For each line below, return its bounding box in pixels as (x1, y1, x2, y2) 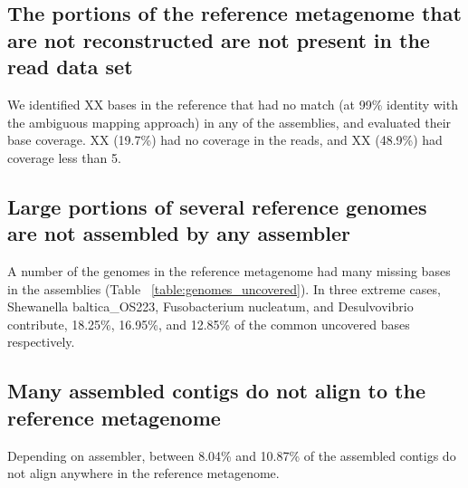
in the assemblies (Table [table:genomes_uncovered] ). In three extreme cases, (7, 279, 441, 298)
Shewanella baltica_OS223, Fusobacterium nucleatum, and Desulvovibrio (7, 297, 414, 316)
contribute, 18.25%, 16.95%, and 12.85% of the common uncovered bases (7, 314, 410, 333)
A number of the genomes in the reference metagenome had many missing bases (7, 261, 451, 280)
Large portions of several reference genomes (7, 192, 427, 220)
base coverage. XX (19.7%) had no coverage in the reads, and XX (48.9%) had (7, 130, 443, 149)
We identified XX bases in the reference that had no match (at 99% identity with (7, 94, 458, 113)
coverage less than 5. (7, 148, 121, 167)
